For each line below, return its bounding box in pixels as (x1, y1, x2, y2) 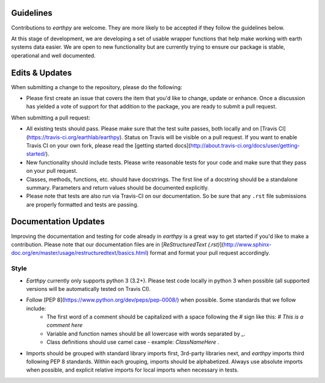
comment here (46, 322, 83, 329)
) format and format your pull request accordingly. (146, 249, 270, 257)
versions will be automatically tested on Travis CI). (26, 285, 151, 292)
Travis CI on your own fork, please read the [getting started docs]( (26, 142, 191, 149)
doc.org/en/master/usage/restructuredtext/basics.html (11, 249, 147, 257)
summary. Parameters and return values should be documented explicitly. (26, 184, 209, 191)
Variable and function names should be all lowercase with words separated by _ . (46, 330, 246, 337)
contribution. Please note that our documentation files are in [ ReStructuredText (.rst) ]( (11, 241, 224, 248)
